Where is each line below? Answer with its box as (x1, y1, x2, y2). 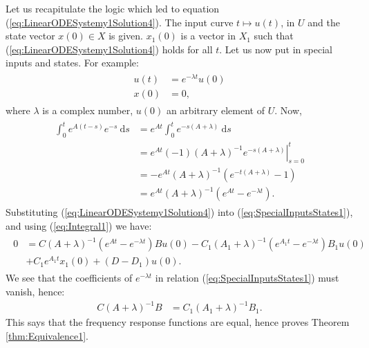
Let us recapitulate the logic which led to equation (6, 1, 220, 15)
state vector (6, 28, 55, 43)
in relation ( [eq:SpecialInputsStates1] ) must (155, 271, 339, 285)
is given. (108, 28, 144, 43)
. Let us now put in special (219, 42, 332, 56)
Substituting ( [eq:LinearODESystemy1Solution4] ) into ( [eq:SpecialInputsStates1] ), (6, 205, 353, 219)
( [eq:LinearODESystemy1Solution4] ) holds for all (6, 42, 213, 56)
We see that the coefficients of (6, 271, 133, 285)
